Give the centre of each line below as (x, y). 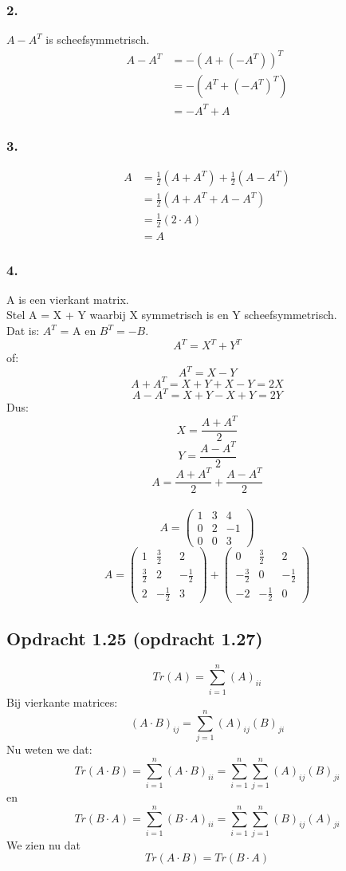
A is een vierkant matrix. (68, 299)
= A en (78, 330)
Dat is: (23, 330)
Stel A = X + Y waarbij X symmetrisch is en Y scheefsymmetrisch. (172, 315)
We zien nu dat (43, 844)
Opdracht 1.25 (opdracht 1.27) (135, 638)
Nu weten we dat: (49, 749)
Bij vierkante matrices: (62, 702)
